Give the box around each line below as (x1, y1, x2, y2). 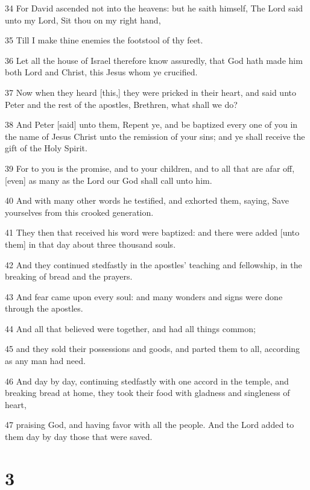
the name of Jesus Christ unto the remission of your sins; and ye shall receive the (5, 130, 305, 142)
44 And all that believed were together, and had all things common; (5, 322, 256, 335)
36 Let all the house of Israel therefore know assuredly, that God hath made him (5, 54, 303, 66)
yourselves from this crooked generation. (5, 206, 154, 218)
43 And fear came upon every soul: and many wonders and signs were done (5, 290, 283, 303)
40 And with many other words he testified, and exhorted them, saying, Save (5, 194, 289, 207)
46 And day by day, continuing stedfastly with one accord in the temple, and (5, 374, 289, 387)
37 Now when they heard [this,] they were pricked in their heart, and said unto (5, 86, 296, 98)
